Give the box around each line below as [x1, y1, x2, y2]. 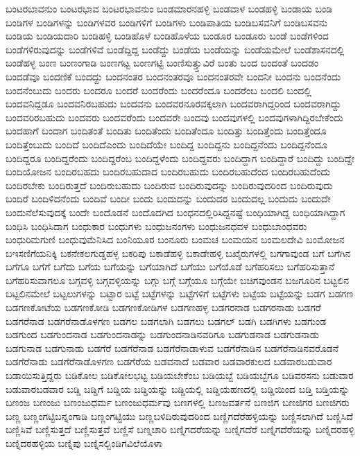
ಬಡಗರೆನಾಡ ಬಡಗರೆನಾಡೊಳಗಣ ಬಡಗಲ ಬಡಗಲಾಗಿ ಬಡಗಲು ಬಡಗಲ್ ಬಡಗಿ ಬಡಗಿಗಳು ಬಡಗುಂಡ [6, 313, 327, 328]
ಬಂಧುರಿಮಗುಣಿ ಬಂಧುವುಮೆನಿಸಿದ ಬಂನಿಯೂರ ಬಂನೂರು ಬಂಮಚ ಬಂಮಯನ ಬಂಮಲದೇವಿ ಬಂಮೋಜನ [6, 232, 345, 247]
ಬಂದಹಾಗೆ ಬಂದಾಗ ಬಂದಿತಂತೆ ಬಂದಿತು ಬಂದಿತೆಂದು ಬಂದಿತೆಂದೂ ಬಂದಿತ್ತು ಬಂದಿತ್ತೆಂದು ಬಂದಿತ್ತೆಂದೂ [6, 123, 327, 138]
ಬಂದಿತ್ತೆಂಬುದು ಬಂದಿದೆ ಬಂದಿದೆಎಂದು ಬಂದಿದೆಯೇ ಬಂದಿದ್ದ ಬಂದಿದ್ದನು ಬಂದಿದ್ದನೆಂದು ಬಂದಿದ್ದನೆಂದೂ [6, 137, 327, 151]
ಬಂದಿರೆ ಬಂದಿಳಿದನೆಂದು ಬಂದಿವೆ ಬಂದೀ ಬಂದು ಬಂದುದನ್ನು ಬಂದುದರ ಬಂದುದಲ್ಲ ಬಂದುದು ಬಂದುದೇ [6, 191, 331, 206]
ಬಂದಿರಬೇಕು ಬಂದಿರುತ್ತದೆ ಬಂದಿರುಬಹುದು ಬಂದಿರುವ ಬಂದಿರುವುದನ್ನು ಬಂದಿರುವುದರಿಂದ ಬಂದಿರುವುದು [6, 177, 333, 192]
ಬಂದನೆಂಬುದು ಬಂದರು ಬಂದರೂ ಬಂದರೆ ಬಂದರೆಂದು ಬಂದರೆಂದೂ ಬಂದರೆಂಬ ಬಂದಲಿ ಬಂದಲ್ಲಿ [6, 82, 311, 97]
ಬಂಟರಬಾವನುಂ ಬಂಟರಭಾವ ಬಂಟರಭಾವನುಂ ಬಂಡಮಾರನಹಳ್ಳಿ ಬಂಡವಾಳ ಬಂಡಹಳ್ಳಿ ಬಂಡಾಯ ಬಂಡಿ [6, 1, 332, 15]
